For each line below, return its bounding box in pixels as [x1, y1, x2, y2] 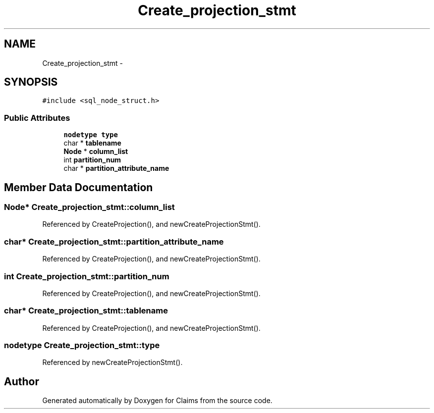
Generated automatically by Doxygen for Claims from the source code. [42, 396, 272, 405]
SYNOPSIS [4, 76, 58, 89]
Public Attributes [4, 112, 70, 123]
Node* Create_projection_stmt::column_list [4, 202, 175, 212]
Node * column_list [63, 147, 128, 156]
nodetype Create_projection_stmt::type [4, 340, 160, 351]
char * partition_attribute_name [63, 164, 169, 173]
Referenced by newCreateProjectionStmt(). [42, 358, 183, 367]
